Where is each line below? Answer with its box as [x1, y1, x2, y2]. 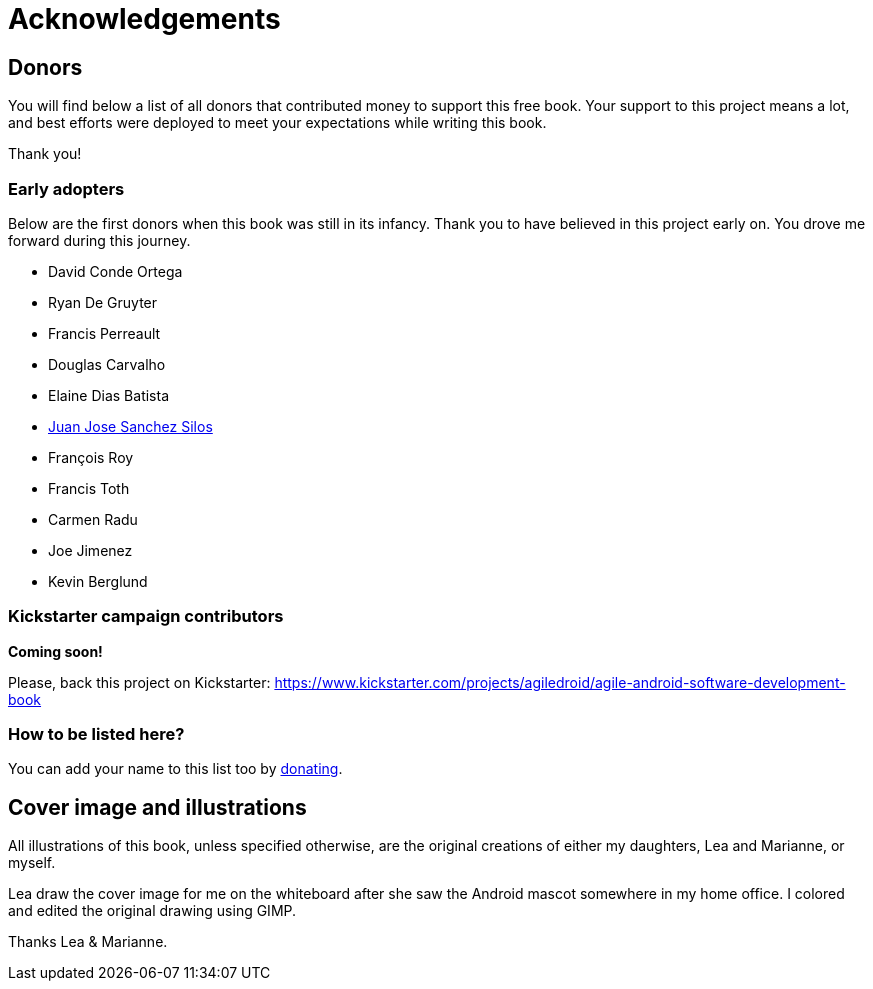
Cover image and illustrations [8, 794, 307, 820]
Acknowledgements [8, 2, 281, 36]
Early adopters [8, 178, 125, 199]
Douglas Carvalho [48, 355, 166, 373]
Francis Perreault [48, 324, 161, 342]
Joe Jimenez [48, 541, 133, 559]
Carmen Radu [48, 510, 138, 528]
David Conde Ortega [48, 262, 183, 280]
